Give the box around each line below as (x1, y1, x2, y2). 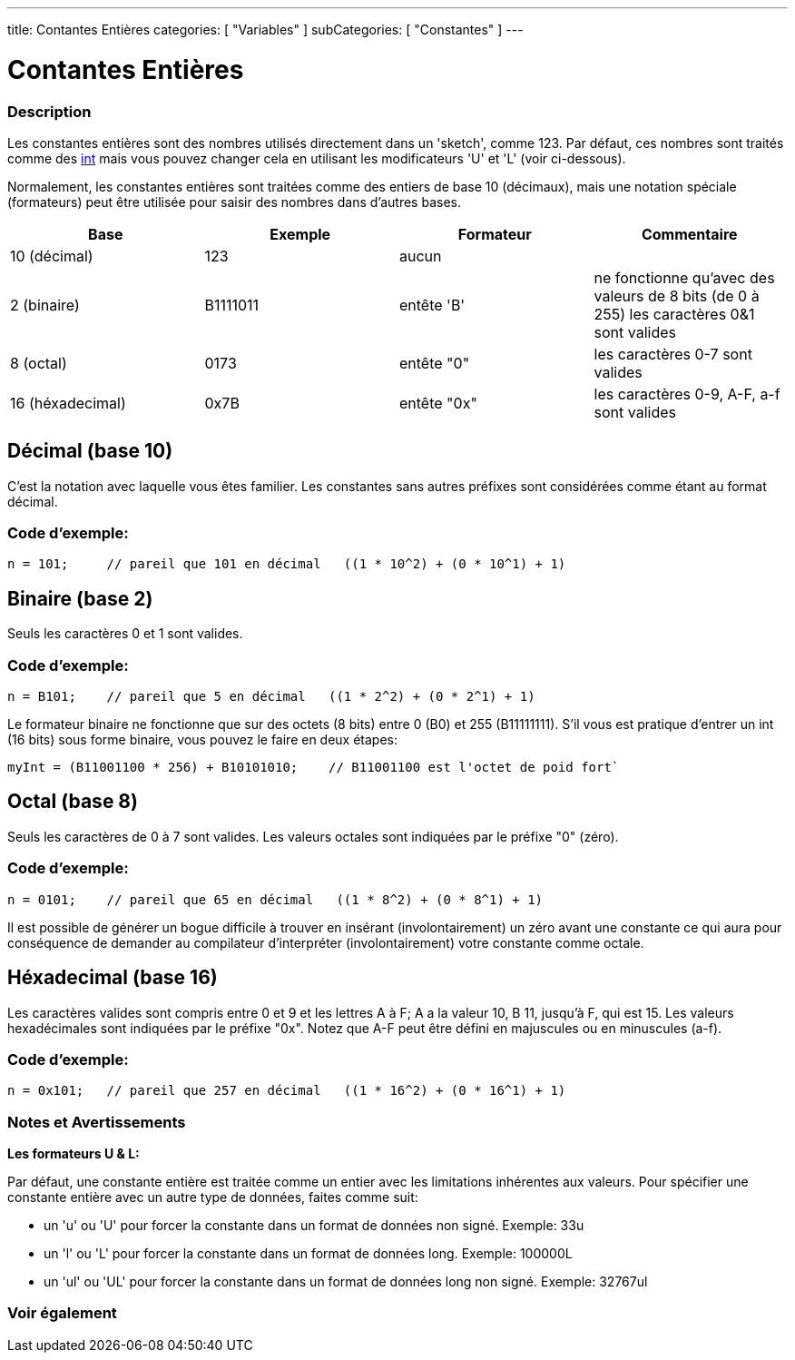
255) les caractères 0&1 (594, 304, 755, 323)
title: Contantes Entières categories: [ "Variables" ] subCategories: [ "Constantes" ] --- (7, 22, 524, 37)
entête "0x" (399, 393, 477, 412)
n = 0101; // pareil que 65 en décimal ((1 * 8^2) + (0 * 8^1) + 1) (7, 892, 544, 907)
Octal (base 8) (7, 790, 138, 813)
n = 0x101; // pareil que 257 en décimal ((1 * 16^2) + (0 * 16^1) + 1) (7, 1083, 566, 1099)
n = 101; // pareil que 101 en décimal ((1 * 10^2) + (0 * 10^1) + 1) (7, 557, 566, 572)
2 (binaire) (10, 295, 80, 314)
